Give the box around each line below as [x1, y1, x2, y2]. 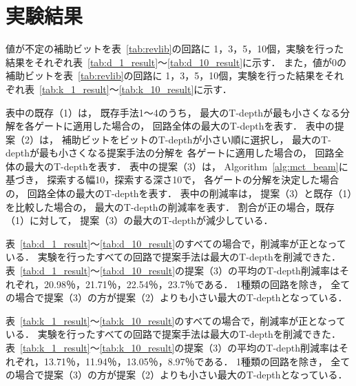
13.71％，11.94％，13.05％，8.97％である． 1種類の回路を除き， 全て [43, 354, 350, 368]
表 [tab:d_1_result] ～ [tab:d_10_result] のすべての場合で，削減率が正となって [6, 236, 346, 250]
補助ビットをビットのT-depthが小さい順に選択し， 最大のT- [61, 132, 331, 146]
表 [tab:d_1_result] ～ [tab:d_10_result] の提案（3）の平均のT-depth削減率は [6, 263, 339, 278]
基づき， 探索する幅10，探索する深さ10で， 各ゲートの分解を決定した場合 [6, 172, 339, 187]
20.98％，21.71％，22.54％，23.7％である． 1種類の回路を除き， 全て [43, 276, 350, 291]
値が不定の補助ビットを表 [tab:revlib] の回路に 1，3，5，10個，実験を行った [6, 41, 344, 56]
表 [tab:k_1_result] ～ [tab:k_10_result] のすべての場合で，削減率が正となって [6, 313, 346, 327]
